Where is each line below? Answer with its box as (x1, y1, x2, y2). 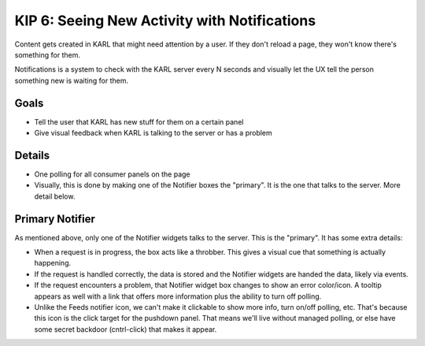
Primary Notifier (14, 212, 96, 225)
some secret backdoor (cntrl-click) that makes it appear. (34, 324, 217, 334)
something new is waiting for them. (14, 76, 129, 85)
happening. (34, 259, 71, 268)
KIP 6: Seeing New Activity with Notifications (14, 12, 316, 29)
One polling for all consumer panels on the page (34, 169, 190, 179)
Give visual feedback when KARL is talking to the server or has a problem (34, 128, 273, 138)
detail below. (34, 192, 76, 201)
